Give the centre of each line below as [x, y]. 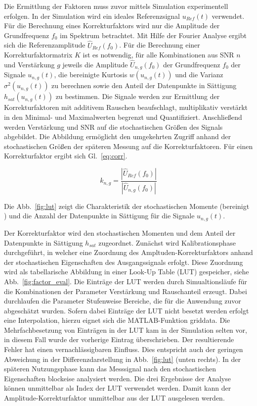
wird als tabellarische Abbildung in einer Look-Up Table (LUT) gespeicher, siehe [127, 272]
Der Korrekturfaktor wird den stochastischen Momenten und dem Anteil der [120, 232]
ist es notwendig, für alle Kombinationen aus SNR [158, 55]
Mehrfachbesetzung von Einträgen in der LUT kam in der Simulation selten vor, [126, 330]
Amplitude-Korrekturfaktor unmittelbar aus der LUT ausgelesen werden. [114, 398]
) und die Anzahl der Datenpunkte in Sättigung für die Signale [99, 216]
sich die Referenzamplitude [45, 45]
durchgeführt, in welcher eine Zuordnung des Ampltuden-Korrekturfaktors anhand [128, 252]
